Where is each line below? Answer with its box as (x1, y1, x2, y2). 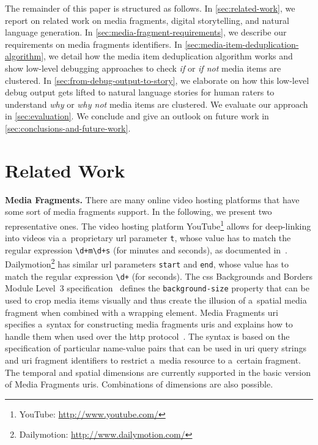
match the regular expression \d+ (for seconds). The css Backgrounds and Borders (5, 269, 313, 282)
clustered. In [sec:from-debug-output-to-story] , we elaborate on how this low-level (5, 73, 309, 86)
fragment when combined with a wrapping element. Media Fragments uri (5, 305, 278, 318)
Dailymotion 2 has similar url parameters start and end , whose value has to (5, 256, 289, 271)
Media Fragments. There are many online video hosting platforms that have (5, 193, 300, 206)
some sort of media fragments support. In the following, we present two (5, 205, 272, 218)
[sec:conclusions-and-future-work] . (5, 121, 131, 134)
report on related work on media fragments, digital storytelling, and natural (5, 13, 289, 26)
